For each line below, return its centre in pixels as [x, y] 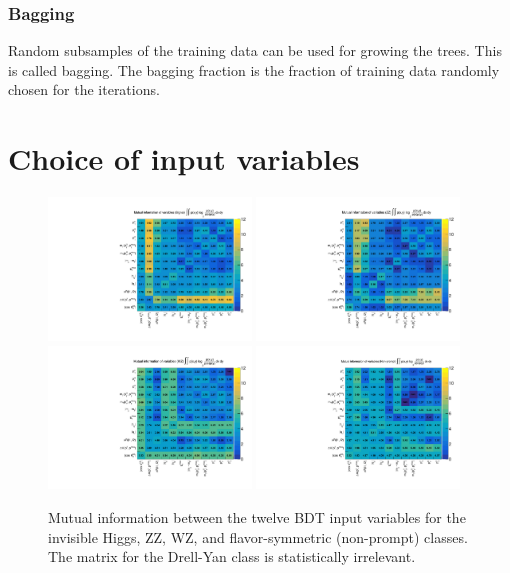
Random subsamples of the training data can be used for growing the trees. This [255, 50]
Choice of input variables [184, 158]
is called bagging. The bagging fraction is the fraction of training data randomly [254, 69]
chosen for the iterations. [84, 89]
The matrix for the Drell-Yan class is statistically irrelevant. [232, 556]
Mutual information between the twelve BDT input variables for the [257, 516]
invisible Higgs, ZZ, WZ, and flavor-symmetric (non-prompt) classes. [258, 536]
